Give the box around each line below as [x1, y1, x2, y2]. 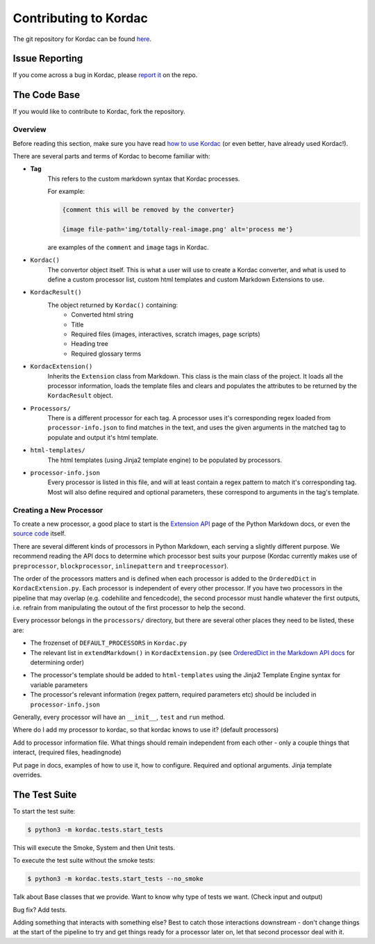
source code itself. [12, 529, 66, 538]
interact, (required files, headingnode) [12, 748, 122, 756]
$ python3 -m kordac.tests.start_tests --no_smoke [27, 875, 204, 883]
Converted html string [71, 310, 134, 319]
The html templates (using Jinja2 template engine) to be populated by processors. [47, 456, 283, 464]
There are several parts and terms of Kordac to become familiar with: [12, 151, 210, 160]
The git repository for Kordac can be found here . [12, 35, 152, 43]
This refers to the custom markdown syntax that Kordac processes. [47, 174, 240, 183]
